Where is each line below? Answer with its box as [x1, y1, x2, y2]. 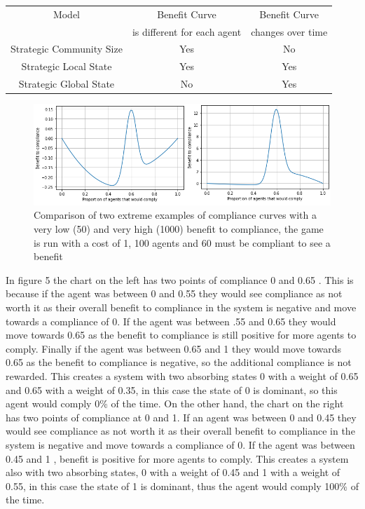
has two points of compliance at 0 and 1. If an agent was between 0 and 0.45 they [6, 409, 357, 424]
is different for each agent [132, 24, 242, 39]
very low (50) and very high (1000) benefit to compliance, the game [34, 222, 324, 236]
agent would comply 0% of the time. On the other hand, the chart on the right [6, 396, 344, 411]
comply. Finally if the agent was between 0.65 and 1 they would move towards [6, 341, 342, 355]
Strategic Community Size [11, 41, 123, 56]
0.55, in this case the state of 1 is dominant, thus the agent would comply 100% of [6, 478, 359, 493]
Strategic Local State [21, 59, 112, 74]
